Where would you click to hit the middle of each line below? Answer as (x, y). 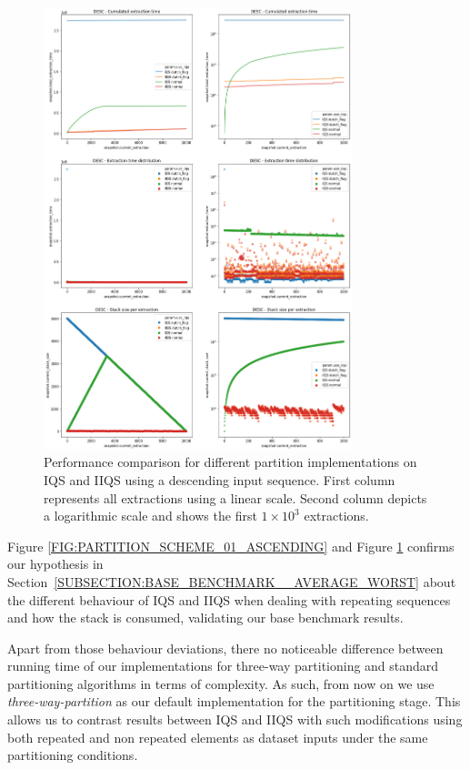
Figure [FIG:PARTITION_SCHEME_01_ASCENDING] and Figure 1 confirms (231, 546)
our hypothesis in (55, 564)
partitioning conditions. (73, 755)
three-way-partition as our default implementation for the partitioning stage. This (234, 701)
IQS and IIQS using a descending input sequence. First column (220, 479)
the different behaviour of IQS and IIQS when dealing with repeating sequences (229, 599)
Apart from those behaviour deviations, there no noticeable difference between (225, 648)
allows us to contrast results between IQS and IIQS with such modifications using (235, 719)
